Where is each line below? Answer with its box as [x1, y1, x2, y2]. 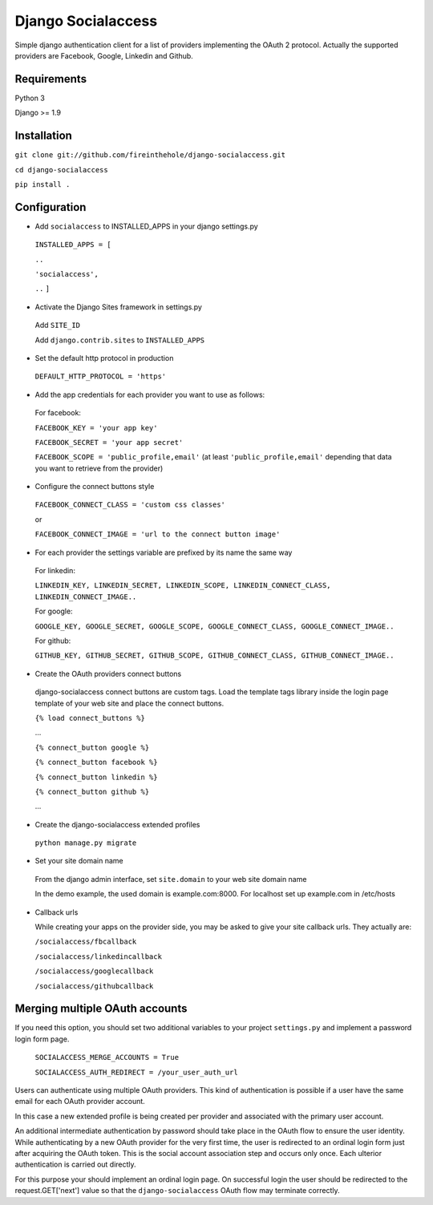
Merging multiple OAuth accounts [14, 1002, 188, 1016]
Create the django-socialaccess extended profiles [34, 819, 200, 829]
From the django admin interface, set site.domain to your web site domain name [34, 874, 307, 884]
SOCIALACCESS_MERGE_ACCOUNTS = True [34, 1053, 180, 1062]
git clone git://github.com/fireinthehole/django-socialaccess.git [14, 151, 286, 160]
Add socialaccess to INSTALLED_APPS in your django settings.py [34, 221, 258, 231]
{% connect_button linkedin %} [34, 772, 158, 782]
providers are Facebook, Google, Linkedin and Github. [14, 51, 194, 60]
